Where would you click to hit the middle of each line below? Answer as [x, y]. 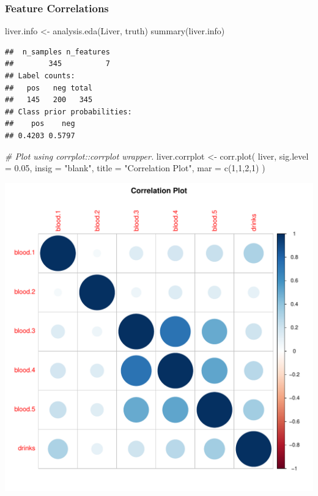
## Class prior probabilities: [68, 112]
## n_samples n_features [57, 52]
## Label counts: [40, 76]
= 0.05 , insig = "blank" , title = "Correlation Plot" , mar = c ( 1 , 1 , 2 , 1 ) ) [135, 168]
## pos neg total [49, 88]
